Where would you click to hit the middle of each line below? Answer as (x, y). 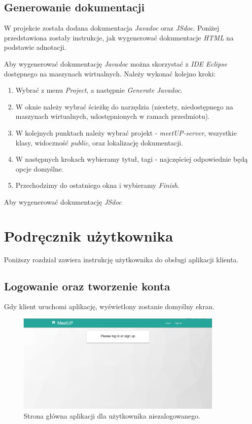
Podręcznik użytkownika (89, 235)
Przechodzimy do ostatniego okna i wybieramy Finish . (97, 185)
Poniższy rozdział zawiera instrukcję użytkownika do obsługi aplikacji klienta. (121, 259)
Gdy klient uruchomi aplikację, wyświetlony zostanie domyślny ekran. (109, 306)
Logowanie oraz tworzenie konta (87, 286)
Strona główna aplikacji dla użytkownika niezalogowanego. (112, 415)
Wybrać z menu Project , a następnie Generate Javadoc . (99, 90)
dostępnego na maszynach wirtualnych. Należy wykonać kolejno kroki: (110, 73)
